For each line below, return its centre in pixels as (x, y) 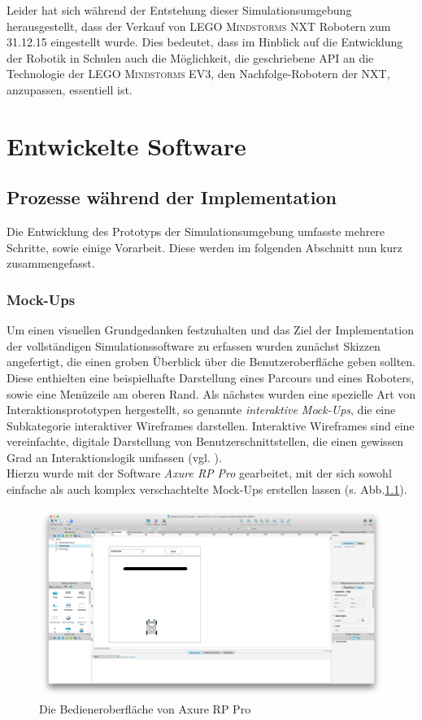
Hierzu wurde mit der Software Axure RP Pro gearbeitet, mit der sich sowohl (199, 473)
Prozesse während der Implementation (172, 197)
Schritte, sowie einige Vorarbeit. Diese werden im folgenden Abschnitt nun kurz (204, 247)
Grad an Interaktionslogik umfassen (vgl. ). (114, 457)
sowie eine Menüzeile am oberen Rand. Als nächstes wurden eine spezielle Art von (211, 393)
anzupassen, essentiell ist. (70, 89)
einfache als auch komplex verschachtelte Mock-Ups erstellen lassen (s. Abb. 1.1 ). (207, 489)
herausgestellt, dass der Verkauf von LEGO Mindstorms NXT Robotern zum (199, 26)
